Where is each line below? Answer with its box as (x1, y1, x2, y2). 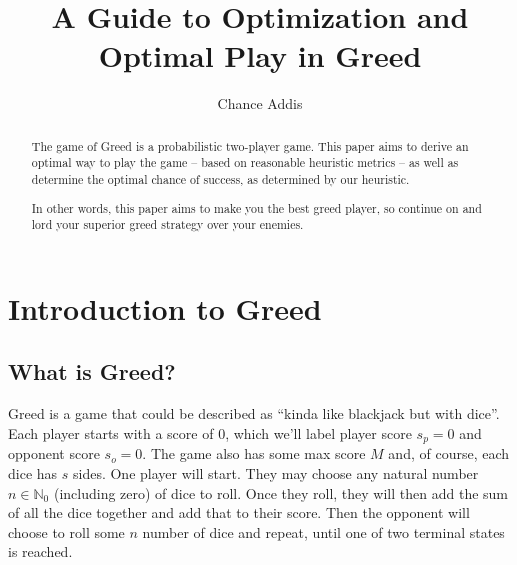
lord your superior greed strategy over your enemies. (31, 216, 304, 233)
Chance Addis (217, 93, 303, 114)
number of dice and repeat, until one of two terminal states (142, 521, 505, 542)
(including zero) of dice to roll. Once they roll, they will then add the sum (53, 482, 509, 503)
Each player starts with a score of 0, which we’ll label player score (8, 422, 412, 443)
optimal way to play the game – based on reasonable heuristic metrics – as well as (31, 154, 459, 171)
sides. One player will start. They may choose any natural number (72, 462, 479, 483)
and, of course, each (388, 443, 510, 464)
